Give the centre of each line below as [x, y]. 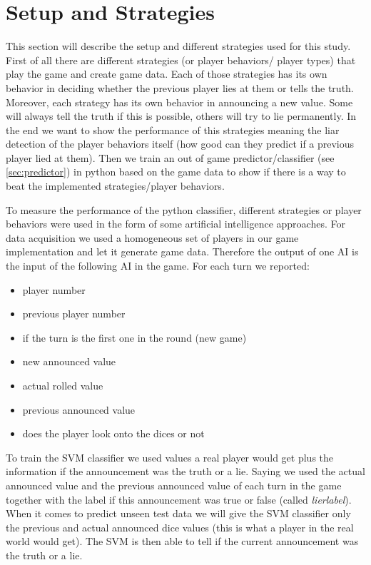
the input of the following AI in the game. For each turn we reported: [158, 266]
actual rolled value [63, 385]
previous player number [74, 314]
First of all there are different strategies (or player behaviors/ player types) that [181, 60]
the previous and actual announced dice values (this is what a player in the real [180, 527]
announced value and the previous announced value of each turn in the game [174, 485]
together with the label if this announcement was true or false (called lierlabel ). [179, 499]
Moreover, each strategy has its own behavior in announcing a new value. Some [179, 102]
